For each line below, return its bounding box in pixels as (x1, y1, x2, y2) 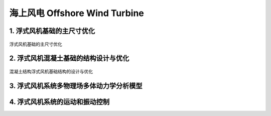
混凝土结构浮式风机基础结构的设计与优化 (9, 68, 93, 74)
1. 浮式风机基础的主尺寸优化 (9, 27, 95, 35)
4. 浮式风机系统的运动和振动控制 (9, 97, 110, 106)
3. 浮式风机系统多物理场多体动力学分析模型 (9, 81, 143, 90)
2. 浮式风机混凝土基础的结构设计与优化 (9, 54, 129, 63)
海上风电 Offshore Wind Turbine (9, 8, 144, 19)
